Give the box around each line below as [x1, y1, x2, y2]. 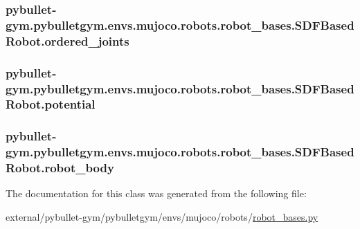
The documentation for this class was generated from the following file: [6, 186, 307, 201]
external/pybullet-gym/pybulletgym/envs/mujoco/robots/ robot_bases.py [6, 210, 318, 224]
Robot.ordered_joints [6, 32, 129, 49]
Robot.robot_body [6, 159, 114, 176]
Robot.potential [6, 95, 96, 113]
